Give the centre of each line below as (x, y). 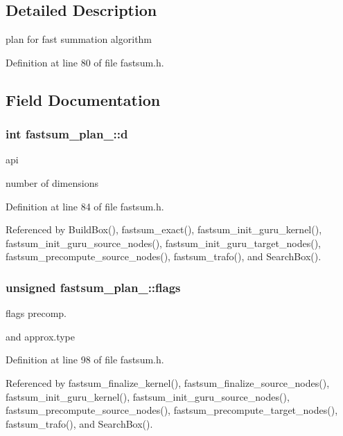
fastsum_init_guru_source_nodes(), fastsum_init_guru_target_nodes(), (163, 243)
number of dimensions (52, 182)
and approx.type (41, 336)
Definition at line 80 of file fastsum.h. (85, 62)
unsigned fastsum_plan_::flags (93, 287)
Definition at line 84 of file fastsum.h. (85, 206)
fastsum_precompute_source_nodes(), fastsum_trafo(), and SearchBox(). (164, 256)
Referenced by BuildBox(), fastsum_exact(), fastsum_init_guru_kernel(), (164, 229)
